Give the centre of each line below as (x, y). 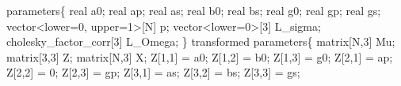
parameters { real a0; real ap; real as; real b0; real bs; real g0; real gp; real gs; (194, 10)
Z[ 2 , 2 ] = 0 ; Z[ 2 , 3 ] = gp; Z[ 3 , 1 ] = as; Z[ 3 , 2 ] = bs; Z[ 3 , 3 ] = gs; (153, 72)
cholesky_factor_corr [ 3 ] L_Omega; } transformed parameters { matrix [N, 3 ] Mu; (201, 41)
